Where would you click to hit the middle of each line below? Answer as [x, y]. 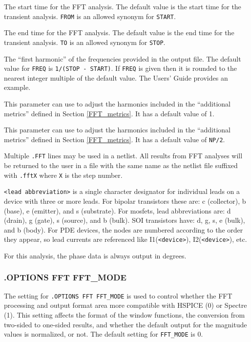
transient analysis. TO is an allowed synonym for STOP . [85, 42]
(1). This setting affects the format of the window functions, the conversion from [125, 315]
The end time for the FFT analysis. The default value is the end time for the [119, 32]
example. [17, 87]
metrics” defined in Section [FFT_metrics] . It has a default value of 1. [109, 113]
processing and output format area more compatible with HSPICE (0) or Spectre [125, 305]
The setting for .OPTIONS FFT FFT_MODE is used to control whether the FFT [118, 295]
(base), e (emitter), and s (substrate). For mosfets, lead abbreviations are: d [117, 210]
